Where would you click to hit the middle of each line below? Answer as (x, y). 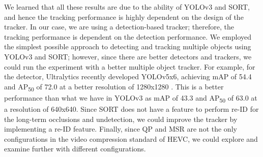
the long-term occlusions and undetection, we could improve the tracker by (121, 119)
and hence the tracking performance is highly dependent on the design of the (124, 17)
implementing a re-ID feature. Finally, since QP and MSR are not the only (121, 129)
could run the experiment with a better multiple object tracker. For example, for (130, 66)
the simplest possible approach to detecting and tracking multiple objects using (128, 46)
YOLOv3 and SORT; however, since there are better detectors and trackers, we (128, 56)
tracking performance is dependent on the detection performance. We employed (128, 36)
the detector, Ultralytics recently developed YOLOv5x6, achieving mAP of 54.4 (128, 76)
